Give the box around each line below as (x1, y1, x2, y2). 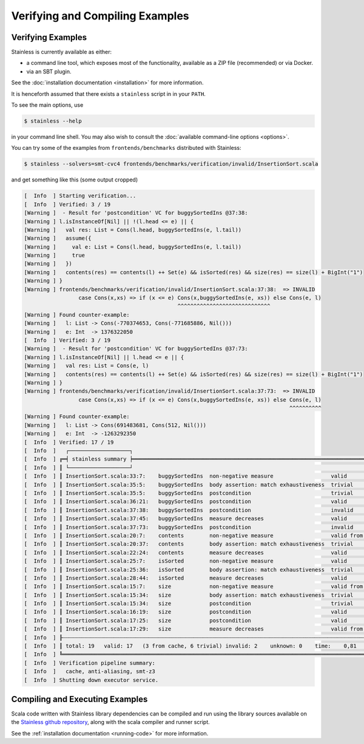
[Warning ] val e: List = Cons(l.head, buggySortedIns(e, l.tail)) (24, 243, 242, 250)
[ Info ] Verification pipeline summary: (24, 659, 156, 666)
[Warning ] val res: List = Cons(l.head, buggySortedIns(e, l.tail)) (24, 226, 242, 233)
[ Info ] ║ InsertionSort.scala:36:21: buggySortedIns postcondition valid (24, 498, 347, 505)
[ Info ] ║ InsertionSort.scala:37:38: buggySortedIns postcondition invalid (24, 507, 354, 513)
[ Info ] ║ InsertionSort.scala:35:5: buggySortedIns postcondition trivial (24, 490, 354, 496)
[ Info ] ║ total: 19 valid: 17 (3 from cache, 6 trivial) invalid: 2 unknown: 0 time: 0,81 (24, 643, 357, 649)
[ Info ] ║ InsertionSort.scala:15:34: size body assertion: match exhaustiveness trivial (24, 592, 354, 598)
